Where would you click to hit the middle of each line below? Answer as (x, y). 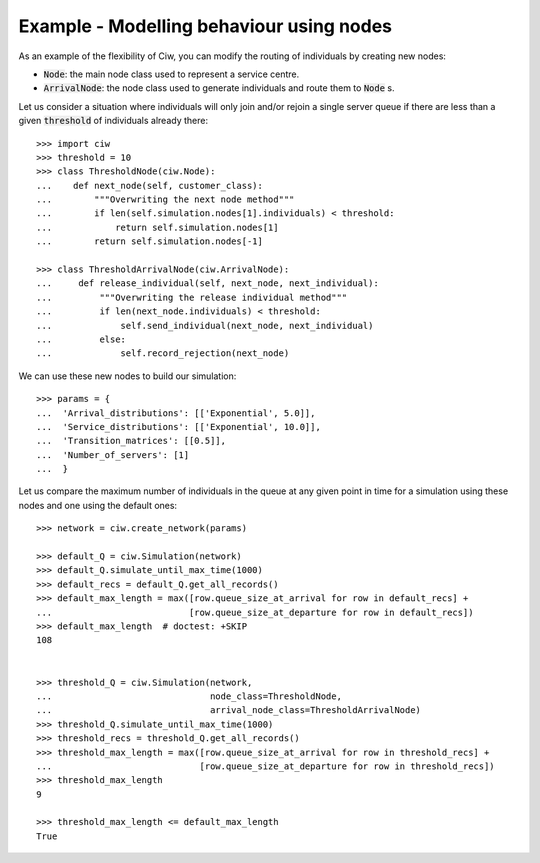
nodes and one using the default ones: (98, 505)
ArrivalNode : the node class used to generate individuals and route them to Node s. (219, 88)
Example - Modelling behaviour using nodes (205, 26)
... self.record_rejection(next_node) (163, 353)
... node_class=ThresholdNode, (189, 696)
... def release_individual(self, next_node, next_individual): (207, 283)
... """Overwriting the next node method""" (165, 199)
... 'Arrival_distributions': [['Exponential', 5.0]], (176, 413)
